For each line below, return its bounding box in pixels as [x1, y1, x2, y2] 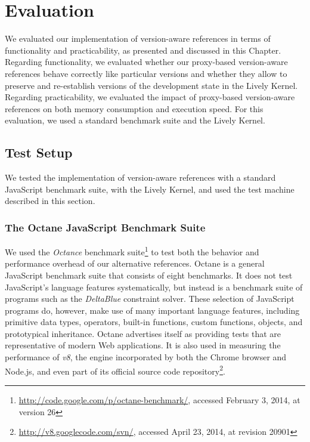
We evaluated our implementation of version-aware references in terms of [5, 32, 271, 45]
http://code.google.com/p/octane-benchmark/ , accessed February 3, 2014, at [18, 393, 300, 406]
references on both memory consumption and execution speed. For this [5, 102, 263, 115]
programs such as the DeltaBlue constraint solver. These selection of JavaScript [5, 292, 294, 305]
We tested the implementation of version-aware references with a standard [5, 171, 276, 184]
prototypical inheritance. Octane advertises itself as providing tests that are [5, 327, 281, 339]
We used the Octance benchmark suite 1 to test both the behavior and [5, 244, 259, 258]
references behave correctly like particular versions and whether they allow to [5, 67, 287, 79]
